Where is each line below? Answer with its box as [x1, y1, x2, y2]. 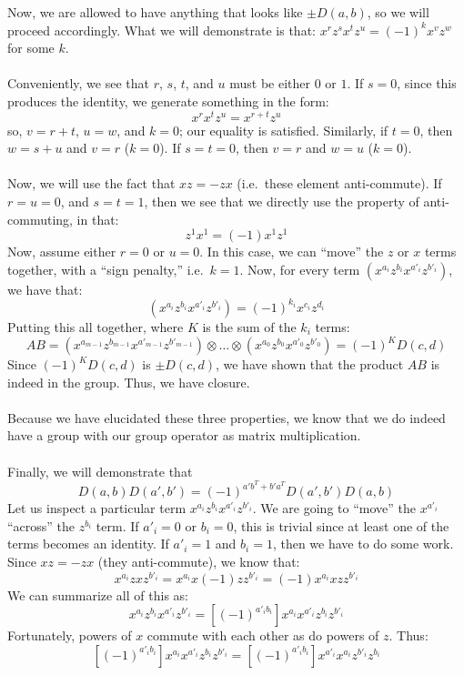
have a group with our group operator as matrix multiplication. [7, 426, 361, 445]
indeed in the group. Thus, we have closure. [7, 372, 250, 391]
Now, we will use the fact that [7, 174, 176, 193]
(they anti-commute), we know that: [97, 552, 300, 571]
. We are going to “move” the [252, 499, 416, 518]
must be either [229, 74, 311, 93]
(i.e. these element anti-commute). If [237, 174, 442, 193]
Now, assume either [7, 242, 116, 261]
